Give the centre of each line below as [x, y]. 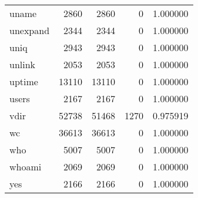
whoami [26, 167]
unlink [23, 64]
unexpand [30, 30]
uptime [24, 81]
